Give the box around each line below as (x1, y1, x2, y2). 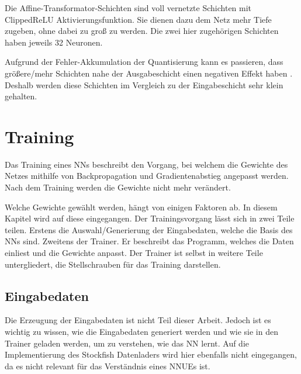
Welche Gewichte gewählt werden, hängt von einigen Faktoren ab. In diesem (5, 200, 278, 213)
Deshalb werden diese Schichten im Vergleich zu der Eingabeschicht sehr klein (5, 78, 283, 91)
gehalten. (5, 90, 37, 102)
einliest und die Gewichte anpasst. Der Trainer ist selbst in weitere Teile (5, 247, 263, 259)
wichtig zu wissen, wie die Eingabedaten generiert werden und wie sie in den (5, 325, 278, 338)
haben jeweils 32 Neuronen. (5, 36, 103, 48)
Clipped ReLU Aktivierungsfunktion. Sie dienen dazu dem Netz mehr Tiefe (5, 13, 272, 25)
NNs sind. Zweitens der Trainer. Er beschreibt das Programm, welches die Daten (5, 235, 294, 247)
